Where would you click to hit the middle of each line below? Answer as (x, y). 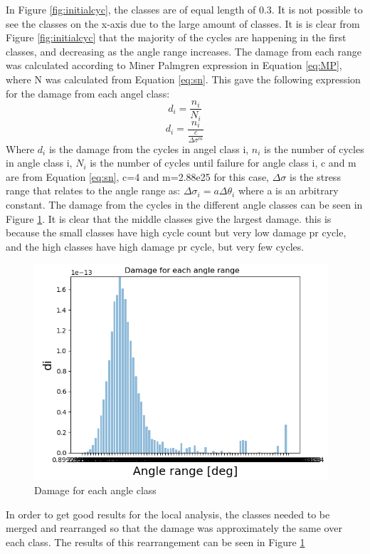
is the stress (315, 176)
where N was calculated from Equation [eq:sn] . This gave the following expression (183, 79)
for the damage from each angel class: (88, 93)
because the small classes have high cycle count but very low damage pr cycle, (176, 232)
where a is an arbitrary (288, 190)
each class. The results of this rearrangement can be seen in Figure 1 (155, 542)
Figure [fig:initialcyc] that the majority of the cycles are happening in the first (176, 37)
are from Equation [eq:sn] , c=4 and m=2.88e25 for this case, (138, 176)
